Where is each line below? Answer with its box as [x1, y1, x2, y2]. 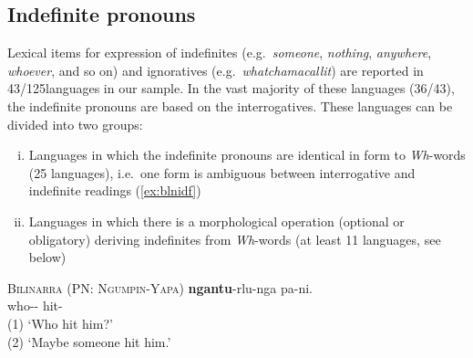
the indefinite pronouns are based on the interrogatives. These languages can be [7, 96, 453, 115]
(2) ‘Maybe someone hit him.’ [7, 332, 171, 351]
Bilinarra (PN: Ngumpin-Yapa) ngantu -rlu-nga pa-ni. [7, 278, 313, 297]
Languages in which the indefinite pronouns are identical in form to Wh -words [28, 145, 466, 164]
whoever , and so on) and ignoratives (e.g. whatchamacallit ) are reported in [7, 60, 424, 79]
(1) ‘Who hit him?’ [7, 313, 113, 332]
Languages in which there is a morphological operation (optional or [28, 211, 405, 230]
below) [28, 247, 67, 267]
